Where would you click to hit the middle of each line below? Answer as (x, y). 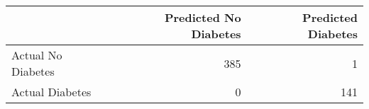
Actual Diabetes (51, 92)
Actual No (37, 55)
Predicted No (203, 17)
